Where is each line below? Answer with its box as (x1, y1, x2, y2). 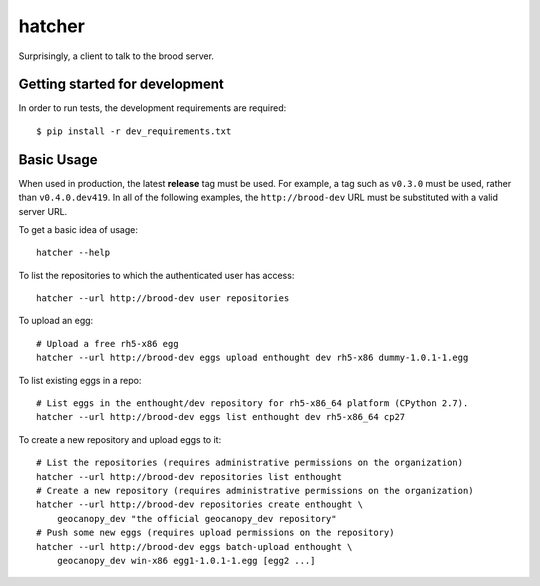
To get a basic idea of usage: (18, 223, 139, 235)
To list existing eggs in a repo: (18, 374, 142, 386)
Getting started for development (18, 76, 224, 93)
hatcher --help (36, 247, 111, 259)
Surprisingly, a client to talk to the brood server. (18, 50, 215, 62)
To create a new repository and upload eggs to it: (18, 433, 222, 445)
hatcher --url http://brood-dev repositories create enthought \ (36, 499, 364, 510)
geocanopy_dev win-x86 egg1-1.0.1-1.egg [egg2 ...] (56, 555, 316, 566)
